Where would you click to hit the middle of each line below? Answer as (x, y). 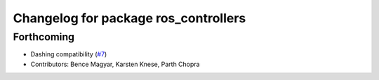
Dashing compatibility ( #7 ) (69, 54)
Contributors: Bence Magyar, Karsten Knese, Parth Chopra (115, 64)
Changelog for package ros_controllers (129, 18)
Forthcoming (44, 37)
